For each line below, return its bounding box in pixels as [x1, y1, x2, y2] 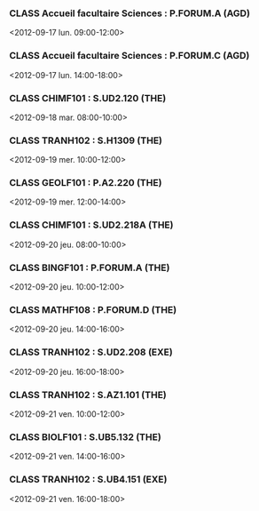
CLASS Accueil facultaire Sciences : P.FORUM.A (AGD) [9, 7, 251, 20]
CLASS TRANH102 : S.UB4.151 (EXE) [9, 474, 168, 486]
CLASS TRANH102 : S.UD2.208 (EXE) [9, 346, 173, 358]
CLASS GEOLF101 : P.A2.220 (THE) [9, 177, 162, 189]
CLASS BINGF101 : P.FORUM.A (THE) [9, 261, 170, 274]
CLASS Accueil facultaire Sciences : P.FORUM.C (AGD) [9, 50, 250, 62]
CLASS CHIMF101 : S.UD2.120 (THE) [9, 92, 167, 104]
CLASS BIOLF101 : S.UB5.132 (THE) [9, 430, 161, 443]
